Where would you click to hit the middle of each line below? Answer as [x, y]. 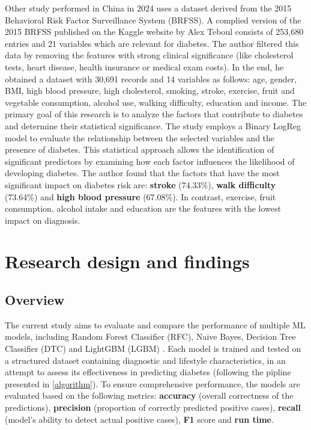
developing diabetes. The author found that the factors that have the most [142, 173]
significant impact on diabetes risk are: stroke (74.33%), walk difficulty [140, 184]
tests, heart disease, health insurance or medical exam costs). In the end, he [144, 66]
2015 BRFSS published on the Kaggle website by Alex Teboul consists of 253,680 [154, 32]
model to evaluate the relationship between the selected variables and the [140, 137]
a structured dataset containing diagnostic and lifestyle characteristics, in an [145, 360]
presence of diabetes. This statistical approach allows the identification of [140, 149]
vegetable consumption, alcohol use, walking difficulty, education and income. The [156, 102]
